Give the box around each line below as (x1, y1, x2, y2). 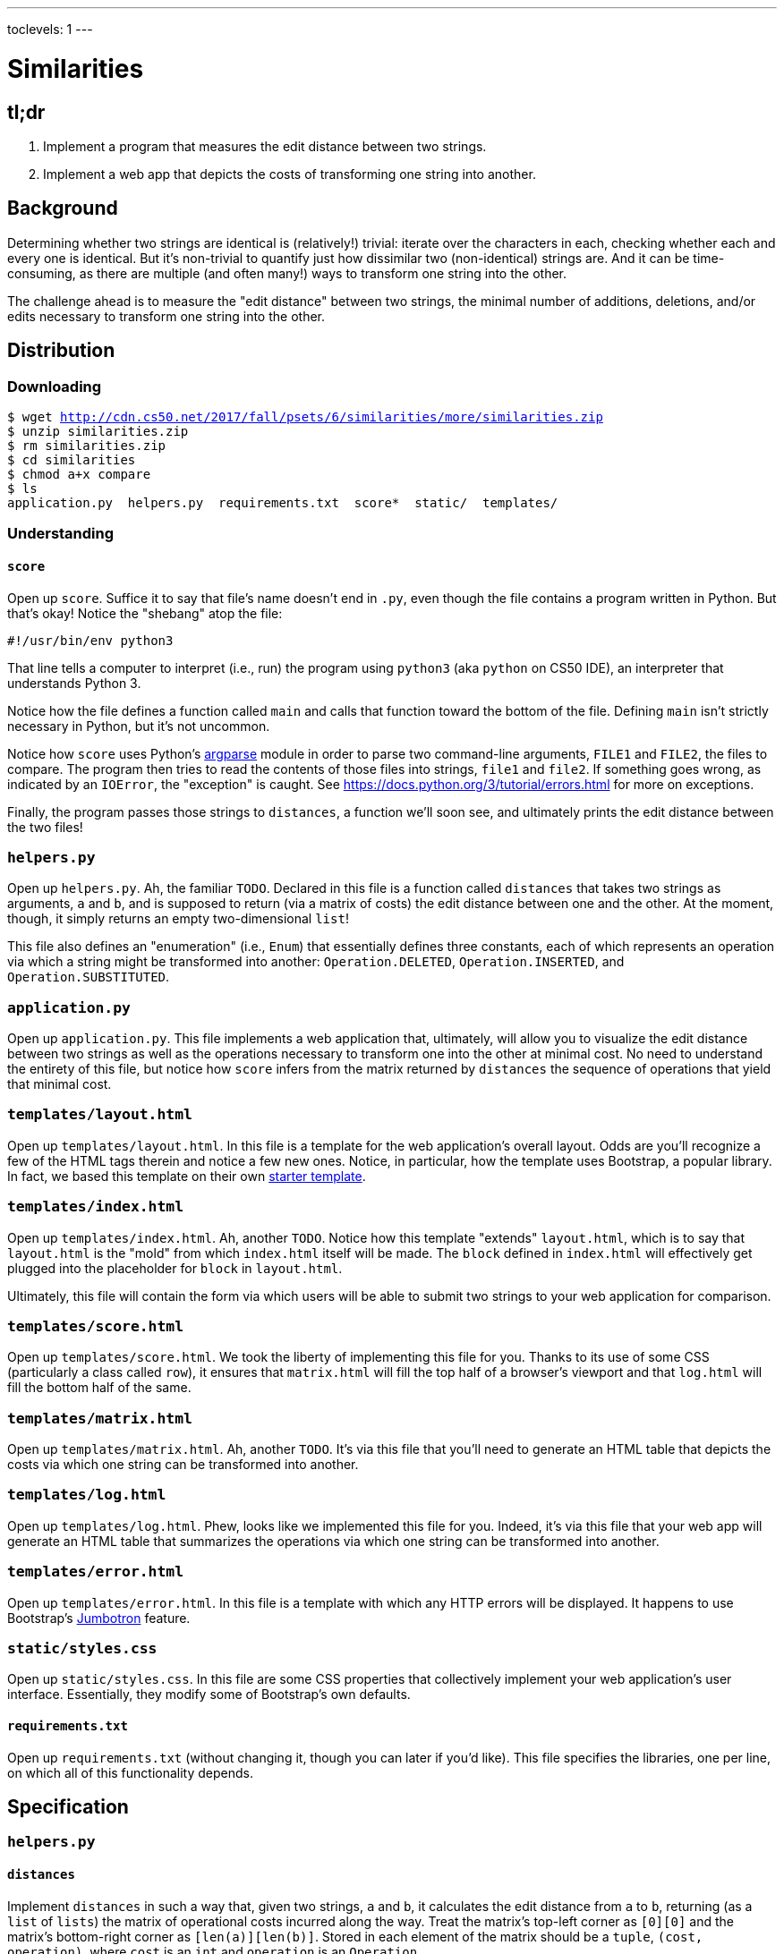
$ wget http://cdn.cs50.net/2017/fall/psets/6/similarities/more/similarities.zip (7, 409, 603, 424)
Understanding (7, 524, 115, 543)
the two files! (7, 819, 83, 835)
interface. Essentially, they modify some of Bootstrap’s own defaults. (7, 1686, 411, 1703)
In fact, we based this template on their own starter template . (7, 1168, 366, 1184)
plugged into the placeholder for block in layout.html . (7, 1260, 343, 1276)
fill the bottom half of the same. (7, 1380, 192, 1396)
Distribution (7, 339, 115, 362)
